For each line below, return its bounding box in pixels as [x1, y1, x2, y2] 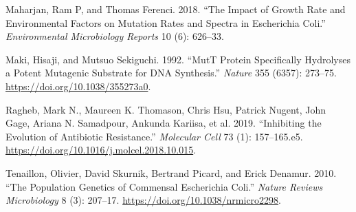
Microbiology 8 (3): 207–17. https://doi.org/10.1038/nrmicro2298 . [5, 193, 281, 207]
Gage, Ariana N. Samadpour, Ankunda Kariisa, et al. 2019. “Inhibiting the [5, 116, 322, 130]
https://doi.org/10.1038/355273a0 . [5, 78, 151, 93]
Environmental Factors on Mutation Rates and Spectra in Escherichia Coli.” [5, 15, 326, 30]
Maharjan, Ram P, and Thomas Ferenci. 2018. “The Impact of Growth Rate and [5, 2, 346, 16]
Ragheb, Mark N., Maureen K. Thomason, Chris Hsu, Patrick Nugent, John [5, 102, 326, 116]
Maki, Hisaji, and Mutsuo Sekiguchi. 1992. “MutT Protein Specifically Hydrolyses [5, 52, 351, 66]
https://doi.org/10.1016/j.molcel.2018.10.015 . [5, 142, 197, 157]
